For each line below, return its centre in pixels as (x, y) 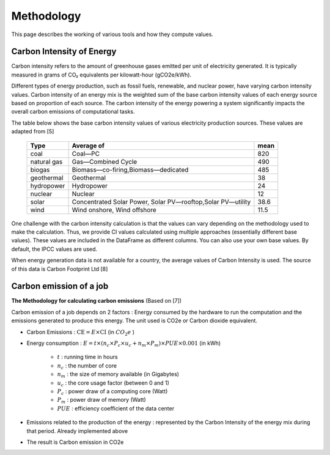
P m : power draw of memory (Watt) (101, 401)
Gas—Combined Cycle (105, 161)
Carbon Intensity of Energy (64, 52)
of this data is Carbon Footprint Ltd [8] (60, 268)
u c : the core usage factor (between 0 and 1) (113, 383)
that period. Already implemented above (77, 431)
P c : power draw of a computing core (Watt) (112, 392)
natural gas (46, 161)
